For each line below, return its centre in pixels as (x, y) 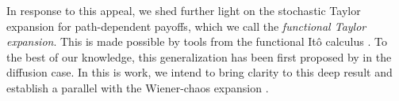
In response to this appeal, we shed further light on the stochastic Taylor (184, 10)
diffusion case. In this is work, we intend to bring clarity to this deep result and (199, 72)
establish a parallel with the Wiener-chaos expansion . (138, 87)
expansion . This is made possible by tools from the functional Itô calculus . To (197, 41)
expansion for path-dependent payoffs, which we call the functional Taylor (186, 26)
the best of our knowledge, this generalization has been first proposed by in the (199, 56)
